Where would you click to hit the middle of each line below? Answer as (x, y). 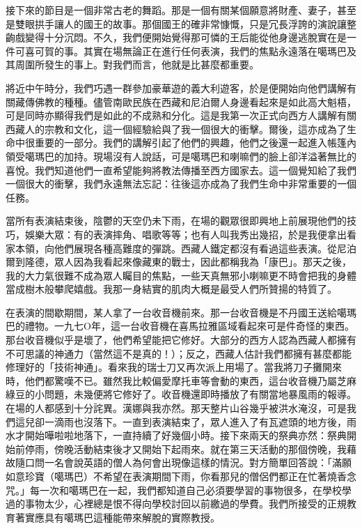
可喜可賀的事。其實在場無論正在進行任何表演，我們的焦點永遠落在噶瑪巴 (181, 51)
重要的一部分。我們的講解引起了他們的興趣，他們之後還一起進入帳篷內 (195, 143)
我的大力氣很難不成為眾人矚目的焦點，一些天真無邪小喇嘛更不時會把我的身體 (181, 275)
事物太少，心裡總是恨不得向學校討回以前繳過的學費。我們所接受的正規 (186, 504)
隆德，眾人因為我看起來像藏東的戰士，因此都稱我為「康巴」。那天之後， (188, 262)
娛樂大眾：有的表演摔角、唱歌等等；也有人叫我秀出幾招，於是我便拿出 (186, 234)
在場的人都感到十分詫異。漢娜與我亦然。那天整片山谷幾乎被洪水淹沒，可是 (176, 408)
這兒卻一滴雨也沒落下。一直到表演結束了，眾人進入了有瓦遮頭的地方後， (181, 421)
